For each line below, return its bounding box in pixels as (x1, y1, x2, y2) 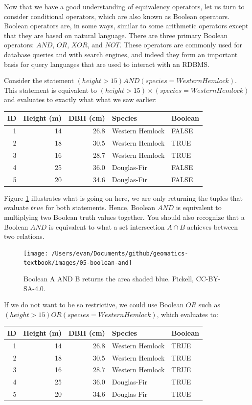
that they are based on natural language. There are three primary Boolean (4, 30, 228, 40)
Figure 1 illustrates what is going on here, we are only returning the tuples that (4, 192, 243, 203)
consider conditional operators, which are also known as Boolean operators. (4, 11, 229, 21)
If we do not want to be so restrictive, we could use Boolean (4, 299, 184, 310)
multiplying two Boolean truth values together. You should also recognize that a (4, 212, 245, 222)
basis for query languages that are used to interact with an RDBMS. (4, 59, 209, 69)
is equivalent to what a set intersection (48, 221, 165, 232)
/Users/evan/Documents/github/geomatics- (51, 250, 188, 257)
